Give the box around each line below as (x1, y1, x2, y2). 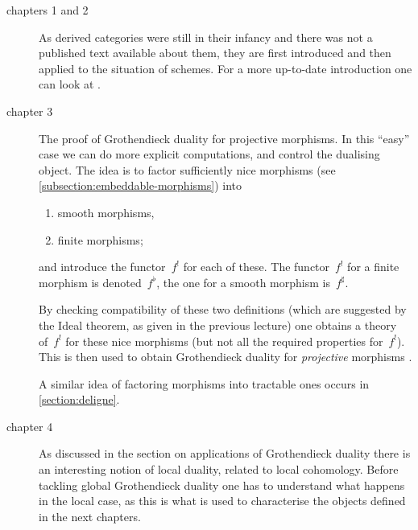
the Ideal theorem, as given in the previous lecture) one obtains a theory (39, 316, 397, 333)
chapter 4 (6, 417, 53, 434)
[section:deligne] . (39, 391, 120, 408)
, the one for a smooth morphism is (156, 273, 330, 290)
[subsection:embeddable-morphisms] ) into (39, 177, 242, 194)
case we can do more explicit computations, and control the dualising (39, 146, 380, 162)
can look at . (39, 76, 101, 92)
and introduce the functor (39, 258, 166, 275)
